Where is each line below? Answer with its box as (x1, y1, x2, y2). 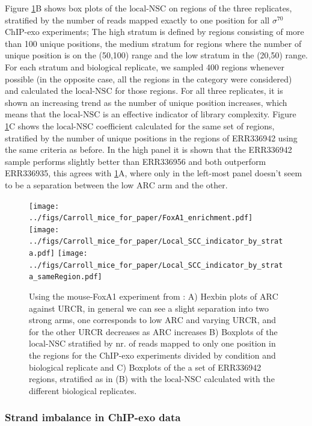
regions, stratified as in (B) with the (29, 372, 162, 385)
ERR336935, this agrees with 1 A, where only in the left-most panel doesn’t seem (5, 167, 302, 179)
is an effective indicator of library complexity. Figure (103, 108, 296, 120)
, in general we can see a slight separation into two (82, 301, 269, 314)
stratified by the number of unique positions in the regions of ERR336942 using (5, 131, 298, 144)
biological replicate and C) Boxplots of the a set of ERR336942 (29, 360, 262, 373)
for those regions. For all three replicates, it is (115, 84, 283, 97)
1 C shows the (5, 119, 54, 132)
